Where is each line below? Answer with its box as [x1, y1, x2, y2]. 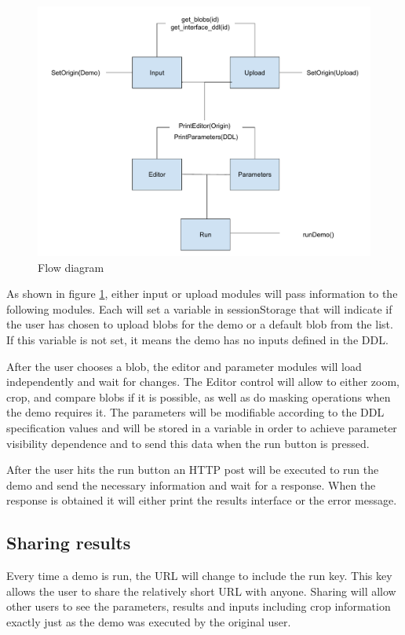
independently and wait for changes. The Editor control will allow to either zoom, [6, 373, 400, 390]
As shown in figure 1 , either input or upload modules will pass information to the [6, 285, 398, 302]
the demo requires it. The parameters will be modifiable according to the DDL [6, 404, 385, 420]
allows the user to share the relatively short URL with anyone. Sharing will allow [6, 582, 396, 599]
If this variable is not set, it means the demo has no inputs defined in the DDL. [6, 331, 389, 347]
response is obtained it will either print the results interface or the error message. [6, 492, 397, 508]
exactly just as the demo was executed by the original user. [6, 613, 291, 629]
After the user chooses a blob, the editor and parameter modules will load [6, 358, 362, 374]
